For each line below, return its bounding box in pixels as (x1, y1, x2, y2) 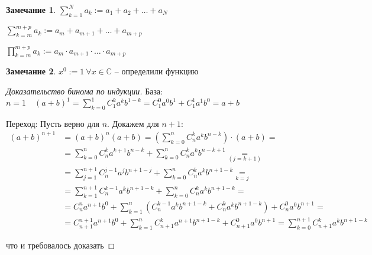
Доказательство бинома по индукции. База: (6, 84, 163, 97)
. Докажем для (107, 117, 159, 129)
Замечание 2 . (6, 65, 56, 77)
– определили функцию (114, 65, 199, 77)
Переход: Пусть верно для (6, 117, 100, 129)
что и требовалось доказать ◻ (6, 239, 115, 251)
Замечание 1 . (6, 4, 56, 15)
